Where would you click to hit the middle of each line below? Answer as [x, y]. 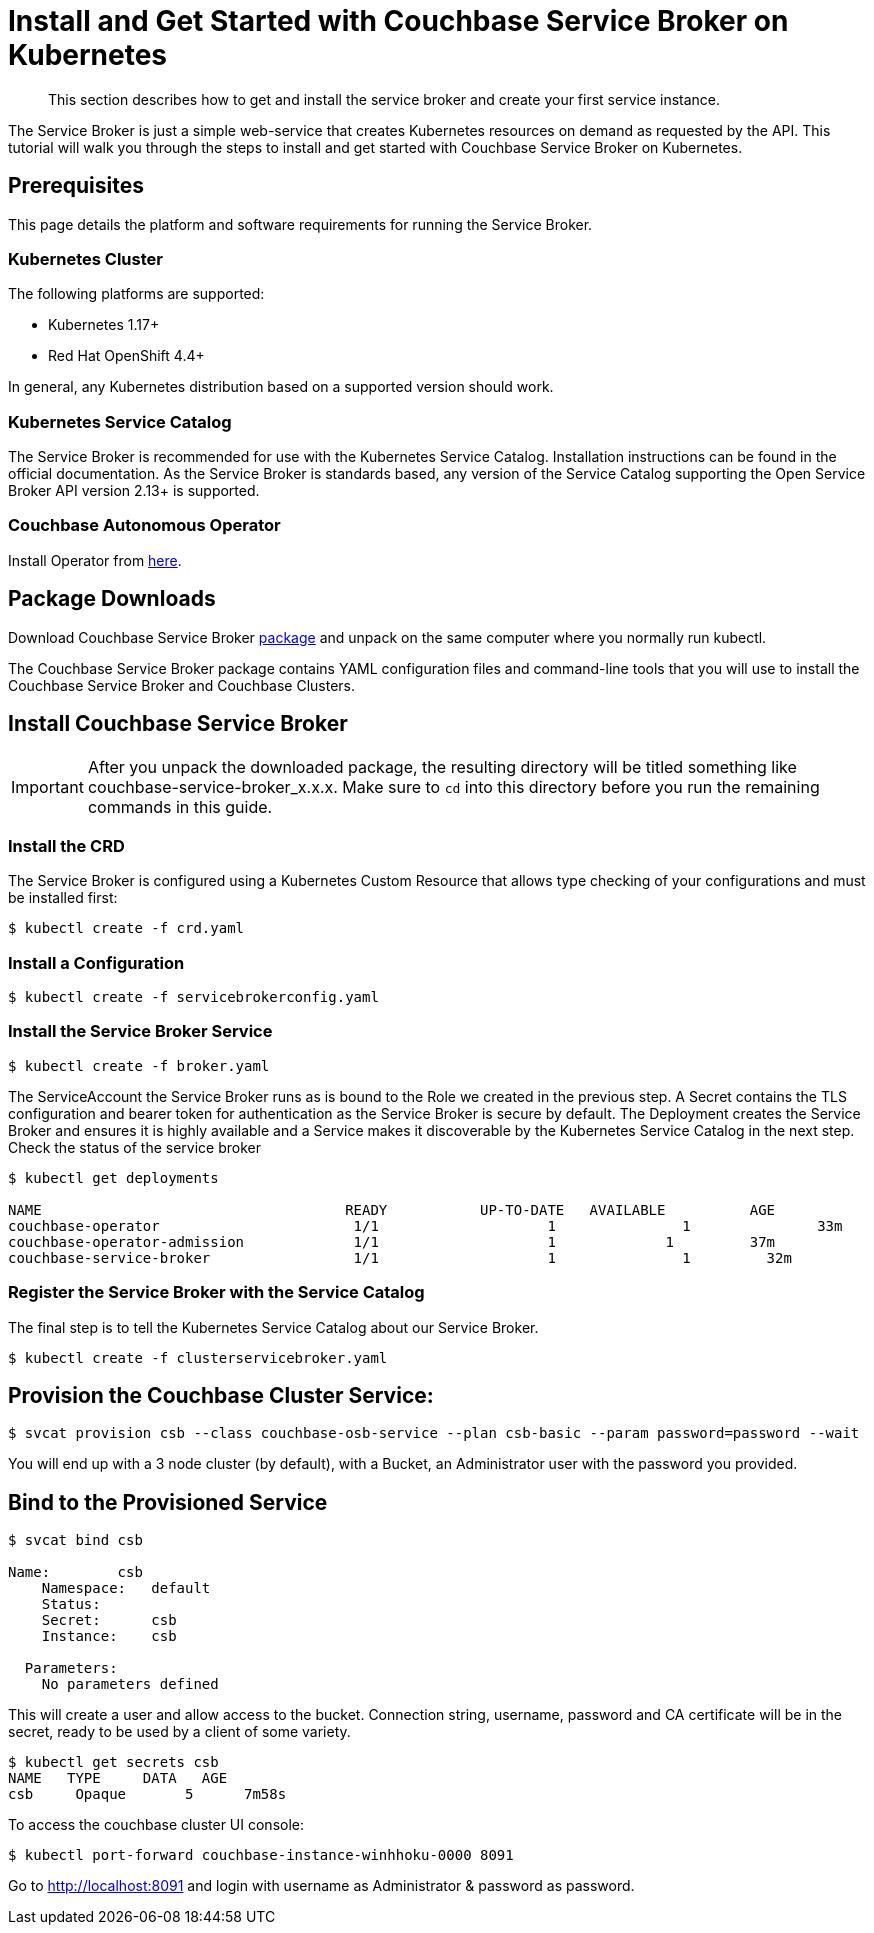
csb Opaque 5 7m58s [147, 1794]
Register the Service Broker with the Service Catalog [216, 1292]
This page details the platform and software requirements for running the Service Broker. [300, 224]
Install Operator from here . [95, 560]
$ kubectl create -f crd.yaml [126, 928]
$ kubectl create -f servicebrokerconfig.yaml [193, 997]
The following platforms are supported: [136, 294]
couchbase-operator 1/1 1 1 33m [425, 1225]
